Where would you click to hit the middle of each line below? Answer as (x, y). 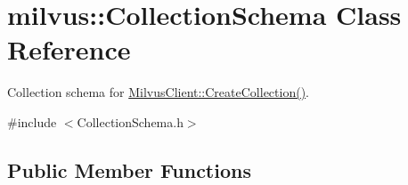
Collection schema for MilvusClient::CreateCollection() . (158, 92)
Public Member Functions (129, 169)
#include (32, 121)
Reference (69, 49)
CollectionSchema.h (130, 121)
